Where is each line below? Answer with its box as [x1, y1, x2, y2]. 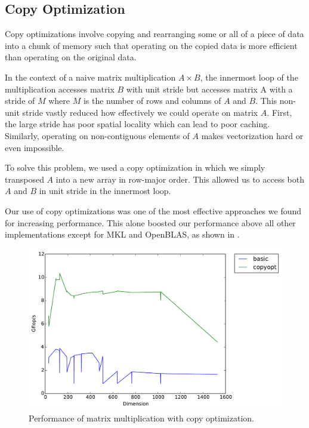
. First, [267, 106, 292, 118]
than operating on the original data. [5, 51, 137, 63]
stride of [5, 94, 35, 107]
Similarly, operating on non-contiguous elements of [5, 129, 190, 141]
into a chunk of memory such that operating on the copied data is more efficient [5, 39, 298, 51]
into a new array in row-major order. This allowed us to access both [55, 173, 304, 185]
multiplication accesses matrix [5, 82, 115, 95]
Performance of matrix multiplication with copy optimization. [29, 411, 254, 424]
